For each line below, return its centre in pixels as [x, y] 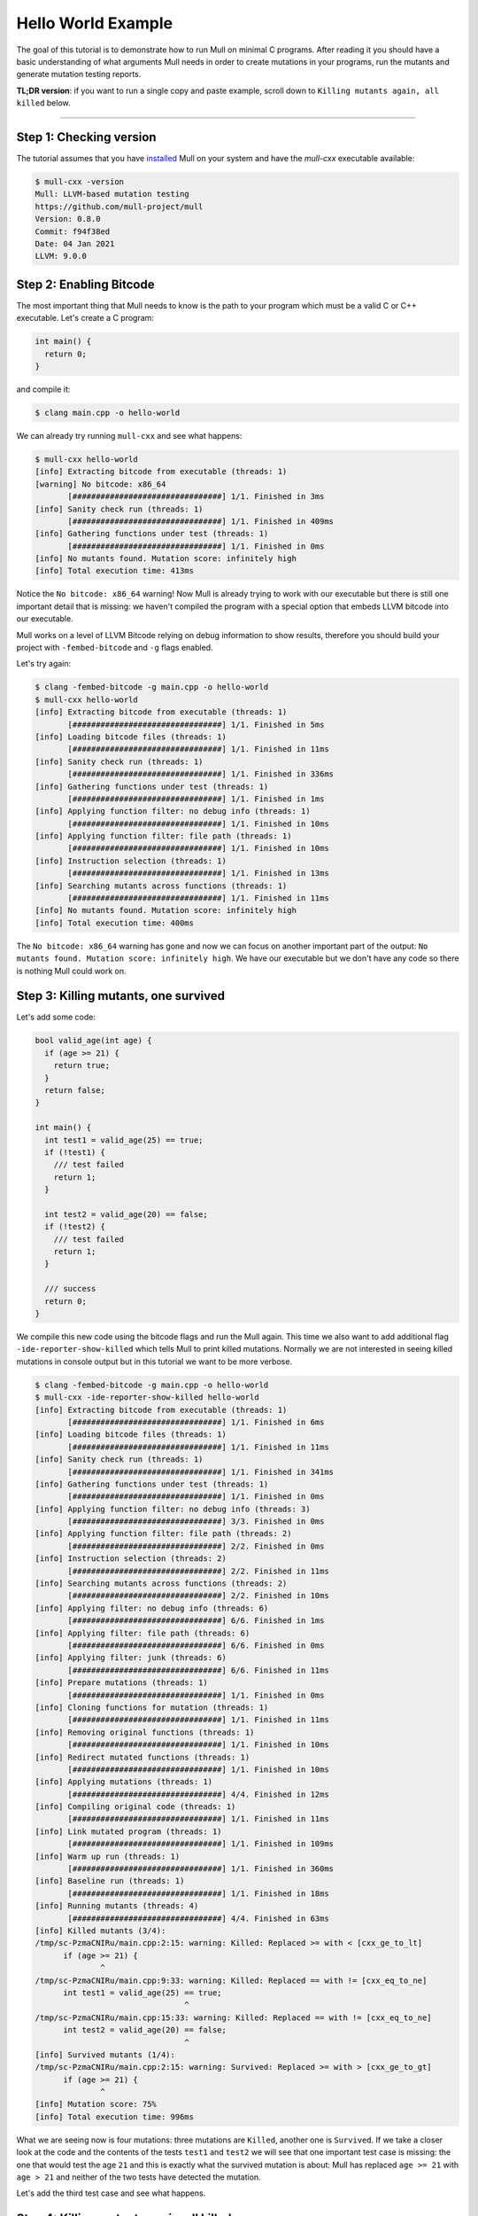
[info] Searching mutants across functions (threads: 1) [161, 886]
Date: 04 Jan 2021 [75, 243]
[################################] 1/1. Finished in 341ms [201, 1472]
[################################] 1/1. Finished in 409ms [201, 521]
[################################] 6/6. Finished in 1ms [196, 1621]
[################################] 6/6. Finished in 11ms [198, 1670]
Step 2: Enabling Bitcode [85, 284]
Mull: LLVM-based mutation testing [112, 194]
